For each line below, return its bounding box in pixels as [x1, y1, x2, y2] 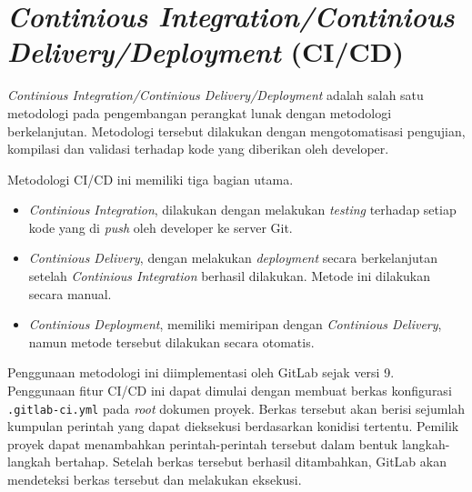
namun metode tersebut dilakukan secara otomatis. [28, 332, 315, 351]
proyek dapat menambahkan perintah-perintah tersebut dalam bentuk [7, 434, 398, 453]
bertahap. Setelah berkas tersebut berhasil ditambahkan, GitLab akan [55, 452, 447, 471]
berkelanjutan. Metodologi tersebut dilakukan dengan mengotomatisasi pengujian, [7, 121, 466, 140]
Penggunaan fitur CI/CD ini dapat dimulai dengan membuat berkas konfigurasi [7, 381, 452, 400]
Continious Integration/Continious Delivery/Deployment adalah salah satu [7, 85, 424, 105]
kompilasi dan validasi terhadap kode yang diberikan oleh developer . [7, 139, 389, 158]
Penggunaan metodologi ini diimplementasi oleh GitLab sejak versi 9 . [7, 363, 395, 382]
